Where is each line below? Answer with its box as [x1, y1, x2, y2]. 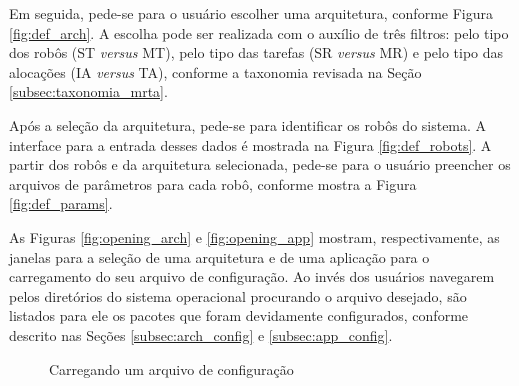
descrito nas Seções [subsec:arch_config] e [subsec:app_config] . [9, 324, 393, 345]
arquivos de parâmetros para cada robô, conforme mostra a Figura [9, 173, 417, 194]
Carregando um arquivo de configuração [49, 358, 294, 379]
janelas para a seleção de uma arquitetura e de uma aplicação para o [9, 246, 430, 267]
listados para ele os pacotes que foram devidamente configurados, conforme [9, 305, 469, 326]
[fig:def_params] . [9, 193, 113, 214]
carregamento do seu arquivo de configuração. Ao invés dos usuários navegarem [9, 266, 495, 287]
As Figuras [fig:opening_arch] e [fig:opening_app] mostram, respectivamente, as [9, 226, 500, 247]
